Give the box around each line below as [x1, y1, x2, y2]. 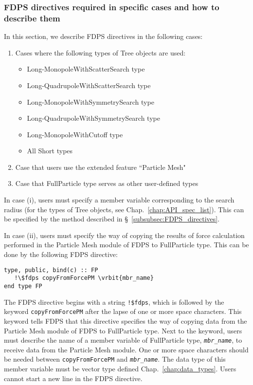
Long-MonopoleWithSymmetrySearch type [27, 96, 154, 107]
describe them [4, 12, 60, 24]
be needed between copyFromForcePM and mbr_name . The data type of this [4, 354, 226, 364]
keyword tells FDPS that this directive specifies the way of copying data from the [4, 315, 247, 326]
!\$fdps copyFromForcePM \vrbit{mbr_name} [14, 275, 154, 282]
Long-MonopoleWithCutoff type [27, 129, 123, 139]
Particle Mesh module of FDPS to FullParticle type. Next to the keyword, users [4, 325, 242, 335]
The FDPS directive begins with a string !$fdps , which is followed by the [4, 296, 224, 307]
